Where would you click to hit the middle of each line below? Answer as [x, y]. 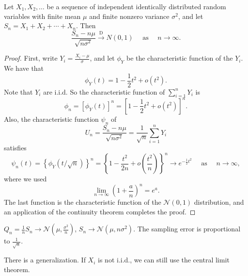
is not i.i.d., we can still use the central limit [164, 260]
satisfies [15, 147]
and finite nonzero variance [129, 16]
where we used [25, 179]
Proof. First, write [31, 58]
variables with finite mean [42, 16]
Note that [18, 91]
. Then [86, 25]
